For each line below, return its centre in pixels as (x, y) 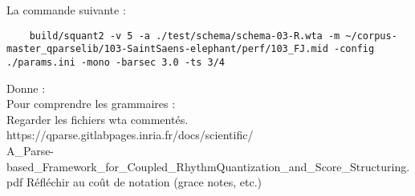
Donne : (26, 88)
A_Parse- (31, 150)
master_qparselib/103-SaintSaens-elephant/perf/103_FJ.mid (167, 49)
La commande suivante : (66, 10)
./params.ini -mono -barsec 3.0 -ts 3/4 (116, 62)
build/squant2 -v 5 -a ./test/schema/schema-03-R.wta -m (185, 36)
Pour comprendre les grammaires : (91, 104)
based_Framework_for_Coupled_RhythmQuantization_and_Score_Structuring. (208, 166)
